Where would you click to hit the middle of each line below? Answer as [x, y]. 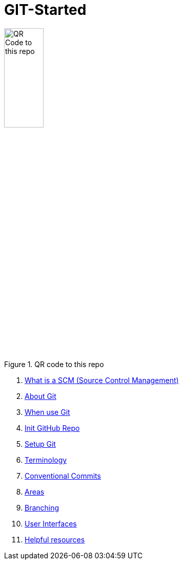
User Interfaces [51, 524]
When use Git [47, 412]
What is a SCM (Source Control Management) [102, 380]
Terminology [46, 460]
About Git [40, 396]
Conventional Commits [63, 476]
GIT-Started [45, 10]
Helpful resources [55, 540]
